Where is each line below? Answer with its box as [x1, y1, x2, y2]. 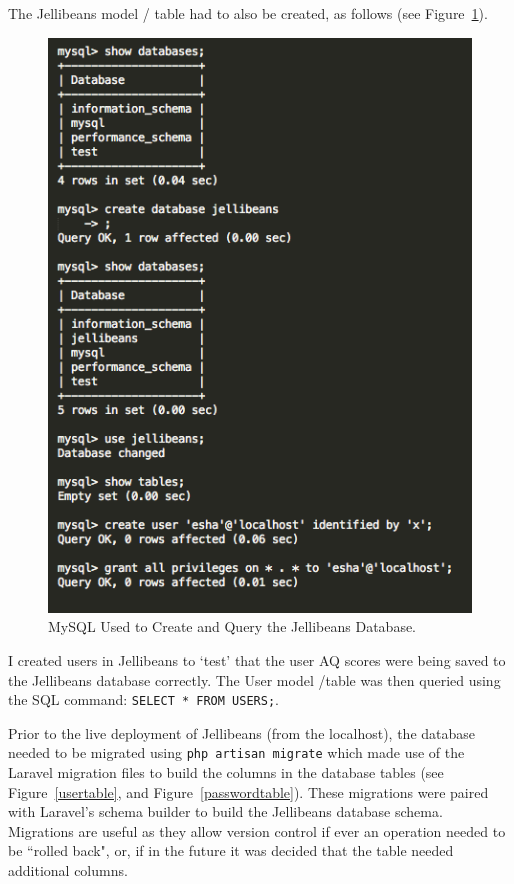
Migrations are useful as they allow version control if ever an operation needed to [8, 820, 506, 841]
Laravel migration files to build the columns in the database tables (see [8, 762, 444, 783]
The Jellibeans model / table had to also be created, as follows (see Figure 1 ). [8, 3, 488, 23]
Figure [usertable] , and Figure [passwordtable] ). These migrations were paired [8, 781, 489, 802]
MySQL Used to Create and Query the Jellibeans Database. [48, 616, 417, 637]
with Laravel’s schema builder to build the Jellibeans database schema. [8, 801, 443, 822]
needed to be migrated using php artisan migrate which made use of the [8, 742, 465, 763]
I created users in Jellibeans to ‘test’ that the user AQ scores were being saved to [8, 650, 506, 670]
